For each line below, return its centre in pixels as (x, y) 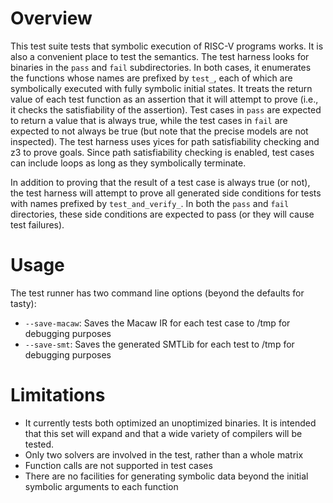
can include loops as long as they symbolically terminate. (128, 163)
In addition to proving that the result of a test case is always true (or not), (160, 182)
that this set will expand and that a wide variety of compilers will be (163, 433)
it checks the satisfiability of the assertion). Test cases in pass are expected (166, 109)
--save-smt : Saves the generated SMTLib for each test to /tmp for (159, 344)
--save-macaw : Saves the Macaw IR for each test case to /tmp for (157, 323)
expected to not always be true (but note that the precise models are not (159, 131)
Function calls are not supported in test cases (118, 465)
